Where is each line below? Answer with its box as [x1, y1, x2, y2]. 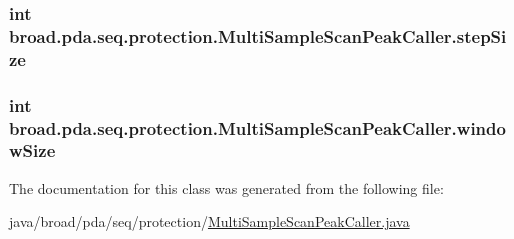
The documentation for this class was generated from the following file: [9, 177, 444, 198]
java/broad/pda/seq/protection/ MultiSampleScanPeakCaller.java [9, 211, 410, 232]
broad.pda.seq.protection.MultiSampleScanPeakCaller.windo [9, 115, 506, 140]
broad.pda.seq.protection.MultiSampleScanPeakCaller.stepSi [9, 23, 507, 48]
